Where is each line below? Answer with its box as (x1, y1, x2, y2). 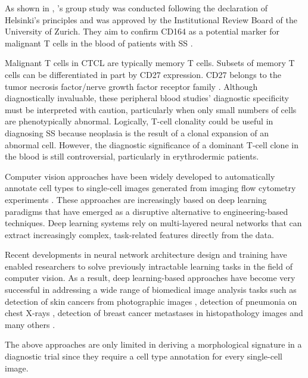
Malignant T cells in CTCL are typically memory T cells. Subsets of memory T (5, 57, 295, 69)
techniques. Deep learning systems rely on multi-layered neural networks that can (5, 217, 302, 229)
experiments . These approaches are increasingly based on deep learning (5, 193, 267, 205)
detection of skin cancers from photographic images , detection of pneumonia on (5, 295, 297, 307)
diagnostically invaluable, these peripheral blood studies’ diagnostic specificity (5, 92, 289, 104)
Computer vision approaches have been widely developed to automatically (5, 170, 275, 182)
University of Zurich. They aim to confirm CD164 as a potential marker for (5, 25, 280, 38)
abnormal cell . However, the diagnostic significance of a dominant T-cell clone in (5, 138, 298, 151)
